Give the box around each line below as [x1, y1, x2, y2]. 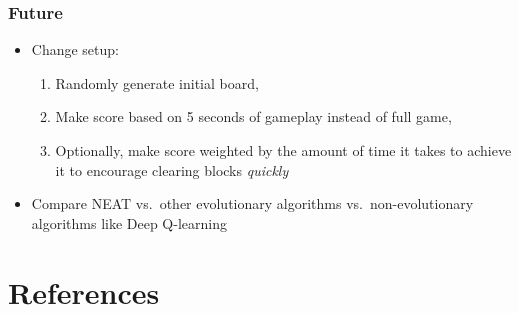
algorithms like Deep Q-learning [31, 212, 227, 233]
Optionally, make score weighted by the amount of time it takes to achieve [55, 140, 512, 160]
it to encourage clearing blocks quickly [55, 159, 289, 180]
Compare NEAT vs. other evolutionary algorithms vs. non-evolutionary [31, 193, 474, 214]
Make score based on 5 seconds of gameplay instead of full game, [55, 106, 452, 127]
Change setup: [31, 39, 119, 60]
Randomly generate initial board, [55, 72, 259, 93]
